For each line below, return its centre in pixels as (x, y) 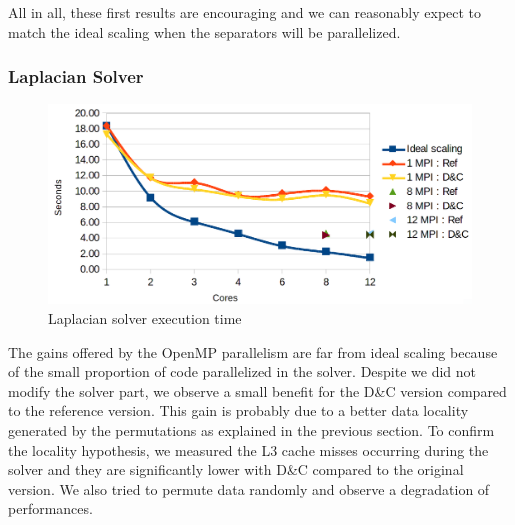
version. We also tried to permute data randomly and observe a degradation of (249, 488)
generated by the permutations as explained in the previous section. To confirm (251, 429)
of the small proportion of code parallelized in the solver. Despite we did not (242, 371)
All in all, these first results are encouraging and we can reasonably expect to (245, 12)
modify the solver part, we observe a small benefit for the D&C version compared (257, 390)
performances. (50, 508)
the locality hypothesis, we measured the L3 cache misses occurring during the (248, 449)
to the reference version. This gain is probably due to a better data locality (238, 410)
